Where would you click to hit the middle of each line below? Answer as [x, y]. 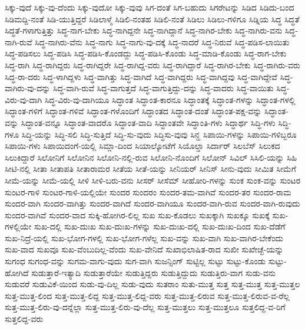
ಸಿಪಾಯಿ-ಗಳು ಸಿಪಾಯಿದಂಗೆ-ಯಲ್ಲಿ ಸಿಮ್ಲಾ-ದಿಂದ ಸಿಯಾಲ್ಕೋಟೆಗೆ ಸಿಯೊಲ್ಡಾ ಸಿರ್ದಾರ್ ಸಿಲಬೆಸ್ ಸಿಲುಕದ [142, 146]
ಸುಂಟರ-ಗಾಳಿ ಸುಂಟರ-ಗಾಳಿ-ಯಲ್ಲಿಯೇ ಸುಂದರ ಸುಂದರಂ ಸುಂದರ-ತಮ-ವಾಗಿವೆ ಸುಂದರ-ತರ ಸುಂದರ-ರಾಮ [148, 192]
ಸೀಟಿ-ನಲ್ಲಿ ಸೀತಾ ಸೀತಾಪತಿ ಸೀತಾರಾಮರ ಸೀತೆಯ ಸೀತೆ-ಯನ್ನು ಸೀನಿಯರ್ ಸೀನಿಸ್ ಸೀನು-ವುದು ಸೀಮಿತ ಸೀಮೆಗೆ [150, 169]
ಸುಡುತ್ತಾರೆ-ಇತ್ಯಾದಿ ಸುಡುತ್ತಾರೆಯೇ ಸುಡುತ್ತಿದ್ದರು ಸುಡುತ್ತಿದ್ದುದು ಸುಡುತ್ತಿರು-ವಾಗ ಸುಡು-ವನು [153, 272]
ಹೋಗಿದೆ [17, 272]
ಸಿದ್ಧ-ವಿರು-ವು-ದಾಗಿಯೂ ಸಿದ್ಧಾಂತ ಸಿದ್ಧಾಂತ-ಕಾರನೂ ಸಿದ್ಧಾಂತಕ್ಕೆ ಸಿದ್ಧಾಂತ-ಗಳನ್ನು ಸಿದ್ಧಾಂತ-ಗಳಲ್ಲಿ [170, 99]
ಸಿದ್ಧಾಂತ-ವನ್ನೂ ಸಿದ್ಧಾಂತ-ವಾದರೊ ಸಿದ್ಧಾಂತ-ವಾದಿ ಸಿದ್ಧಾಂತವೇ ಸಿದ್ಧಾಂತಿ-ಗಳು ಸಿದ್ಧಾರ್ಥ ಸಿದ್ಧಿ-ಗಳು [148, 122]
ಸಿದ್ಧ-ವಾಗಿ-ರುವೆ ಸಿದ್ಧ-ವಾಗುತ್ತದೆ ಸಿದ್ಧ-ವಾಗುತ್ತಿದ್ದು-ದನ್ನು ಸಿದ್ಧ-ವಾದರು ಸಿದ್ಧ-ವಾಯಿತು [163, 88]
